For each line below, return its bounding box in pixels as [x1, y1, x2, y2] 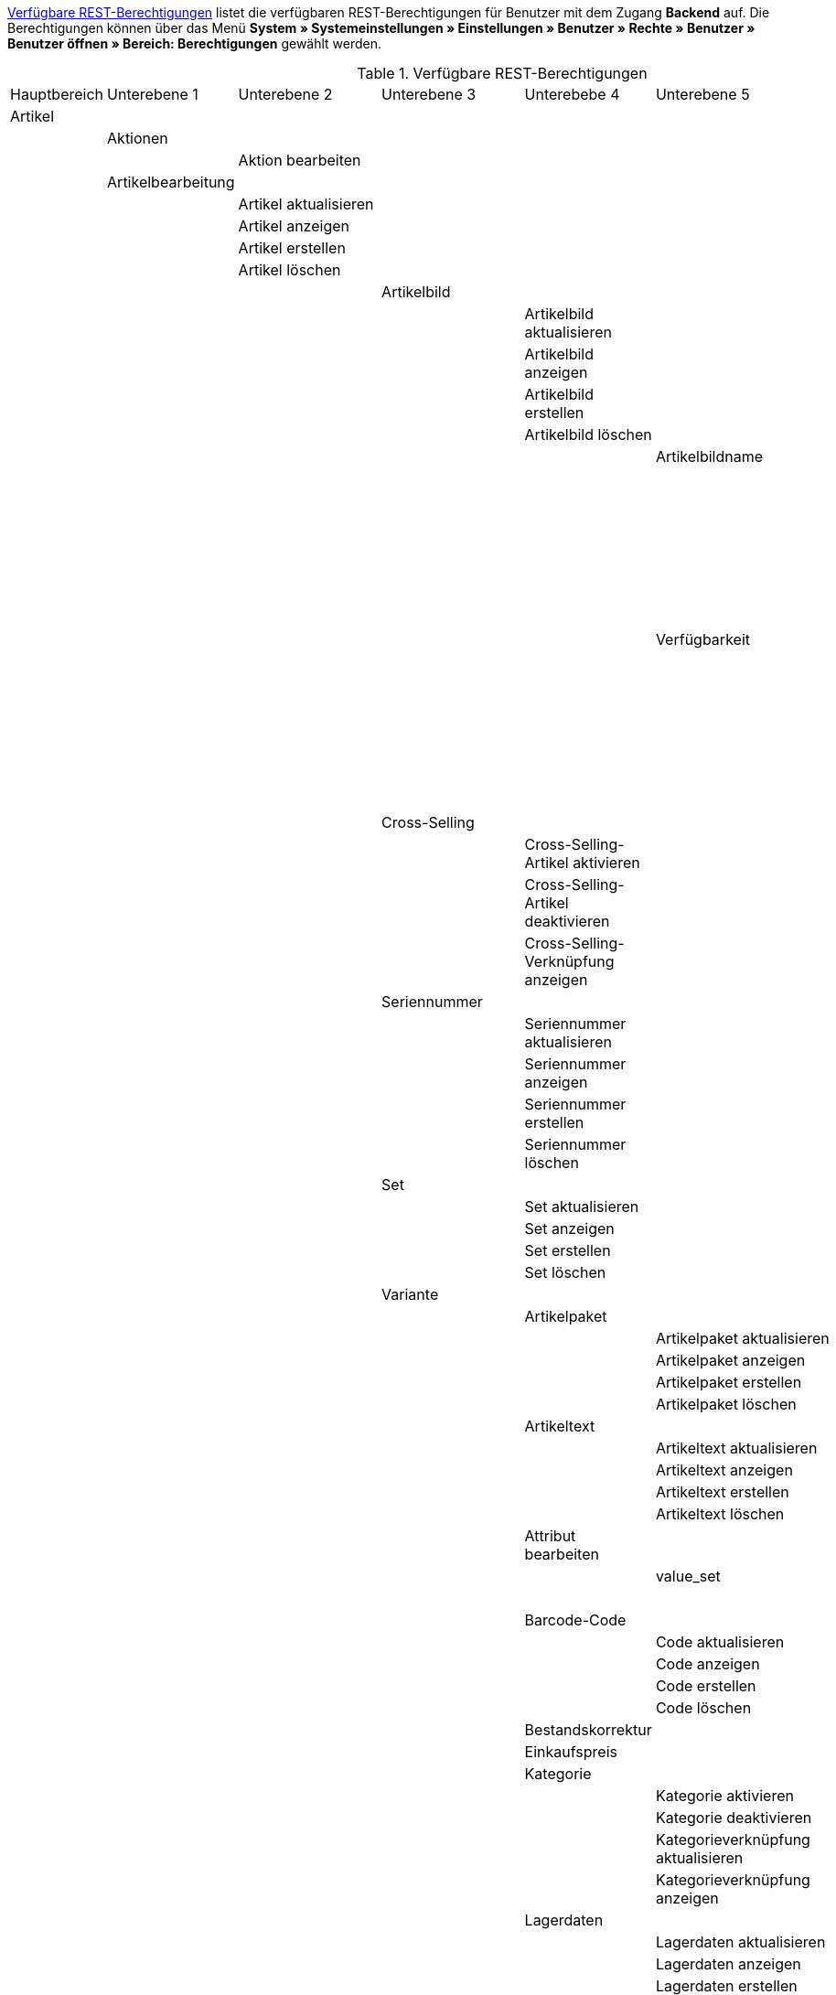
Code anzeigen [655, 1655, 760, 1673]
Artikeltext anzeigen [655, 1461, 793, 1479]
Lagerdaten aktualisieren [655, 1933, 826, 1951]
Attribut [524, 1527, 576, 1545]
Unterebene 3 [381, 85, 477, 103]
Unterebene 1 [107, 85, 198, 103]
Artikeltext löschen [655, 1505, 785, 1523]
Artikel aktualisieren [238, 195, 374, 213]
